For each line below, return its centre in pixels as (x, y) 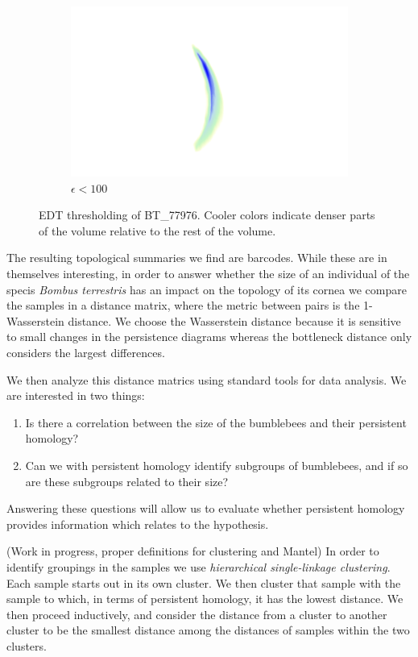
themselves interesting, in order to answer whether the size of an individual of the (208, 274)
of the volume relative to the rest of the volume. (157, 230)
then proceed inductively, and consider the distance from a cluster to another (197, 614)
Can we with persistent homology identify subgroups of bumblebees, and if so (217, 465)
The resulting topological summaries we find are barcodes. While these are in (197, 258)
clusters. (27, 645)
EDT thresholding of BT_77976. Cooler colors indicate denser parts (207, 215)
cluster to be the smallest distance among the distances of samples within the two (208, 630)
